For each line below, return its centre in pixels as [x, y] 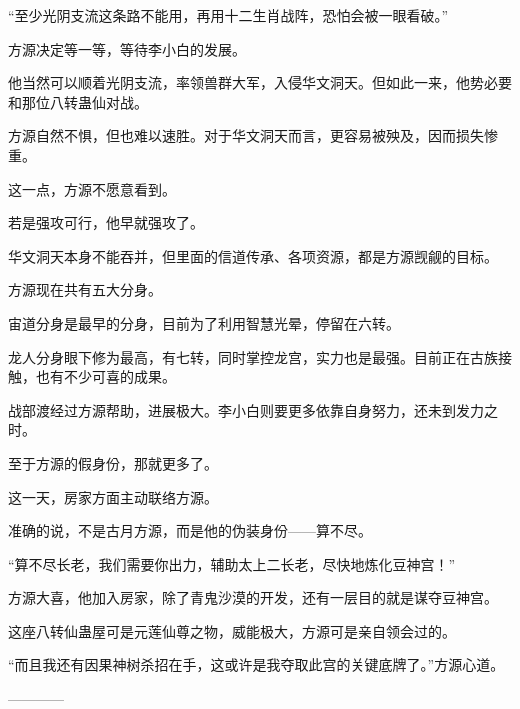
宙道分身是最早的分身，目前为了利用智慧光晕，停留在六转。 [204, 322]
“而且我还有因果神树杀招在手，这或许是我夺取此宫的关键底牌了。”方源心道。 [256, 664]
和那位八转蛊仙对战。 [78, 101]
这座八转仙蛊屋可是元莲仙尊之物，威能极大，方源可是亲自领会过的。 [232, 630]
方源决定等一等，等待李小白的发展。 [127, 48]
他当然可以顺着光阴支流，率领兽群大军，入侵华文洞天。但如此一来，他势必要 [260, 82]
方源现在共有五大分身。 [85, 289]
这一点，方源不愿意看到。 [92, 188]
